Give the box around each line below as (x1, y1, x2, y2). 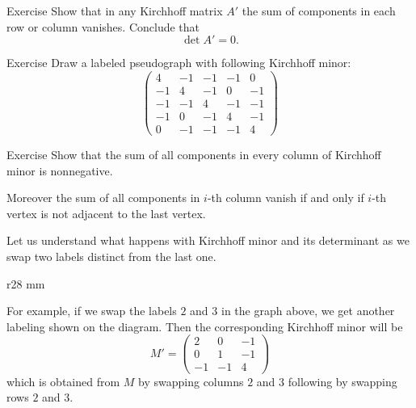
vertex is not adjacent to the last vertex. (6, 204, 206, 221)
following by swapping (288, 372, 397, 389)
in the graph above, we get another (221, 302, 395, 319)
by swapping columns (138, 372, 244, 389)
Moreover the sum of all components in (6, 189, 200, 206)
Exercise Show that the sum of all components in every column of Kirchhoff (6, 146, 381, 162)
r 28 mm (6, 275, 45, 292)
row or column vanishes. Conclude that (6, 18, 200, 35)
